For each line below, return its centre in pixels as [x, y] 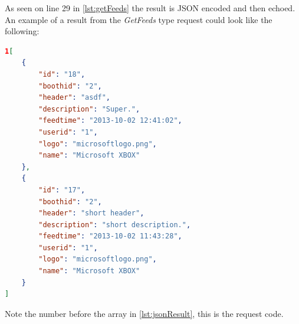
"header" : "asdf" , [75, 98]
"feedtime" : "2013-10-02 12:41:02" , [110, 121]
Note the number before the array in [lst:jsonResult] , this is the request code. [144, 313]
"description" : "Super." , [89, 109]
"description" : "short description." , [115, 225]
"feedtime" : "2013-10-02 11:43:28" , [110, 236]
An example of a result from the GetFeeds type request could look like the [139, 19]
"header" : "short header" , [91, 213]
